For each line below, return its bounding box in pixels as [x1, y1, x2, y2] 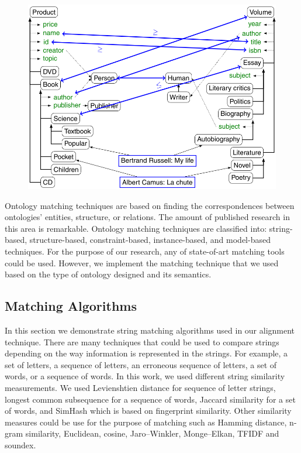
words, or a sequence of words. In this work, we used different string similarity [5, 370, 285, 382]
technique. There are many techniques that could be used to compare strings [5, 335, 279, 348]
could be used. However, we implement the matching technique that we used [5, 256, 279, 269]
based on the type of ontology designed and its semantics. [5, 268, 212, 280]
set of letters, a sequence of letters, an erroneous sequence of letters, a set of [5, 358, 277, 370]
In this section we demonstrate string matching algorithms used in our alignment [5, 324, 295, 337]
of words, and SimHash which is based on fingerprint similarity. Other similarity [5, 404, 292, 417]
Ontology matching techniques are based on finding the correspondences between [5, 199, 295, 211]
